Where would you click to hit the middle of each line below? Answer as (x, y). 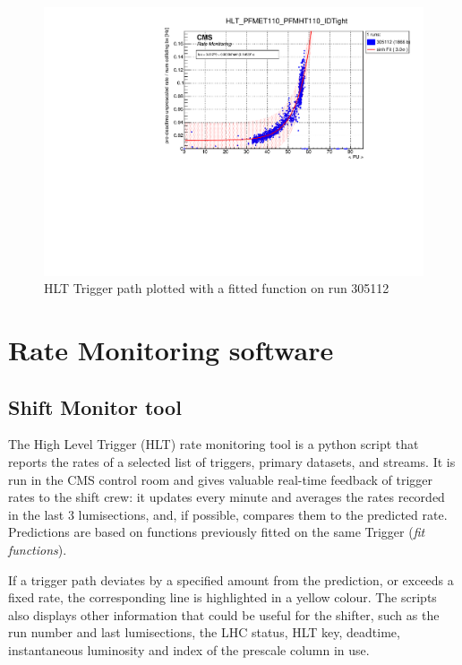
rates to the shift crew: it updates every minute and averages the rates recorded (227, 497)
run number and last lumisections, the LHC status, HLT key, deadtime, (204, 632)
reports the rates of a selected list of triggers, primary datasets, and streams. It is (232, 462)
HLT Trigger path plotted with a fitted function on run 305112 (217, 288)
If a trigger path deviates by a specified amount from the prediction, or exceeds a (231, 579)
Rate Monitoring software (171, 350)
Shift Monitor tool (95, 406)
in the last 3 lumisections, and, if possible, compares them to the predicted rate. (228, 514)
